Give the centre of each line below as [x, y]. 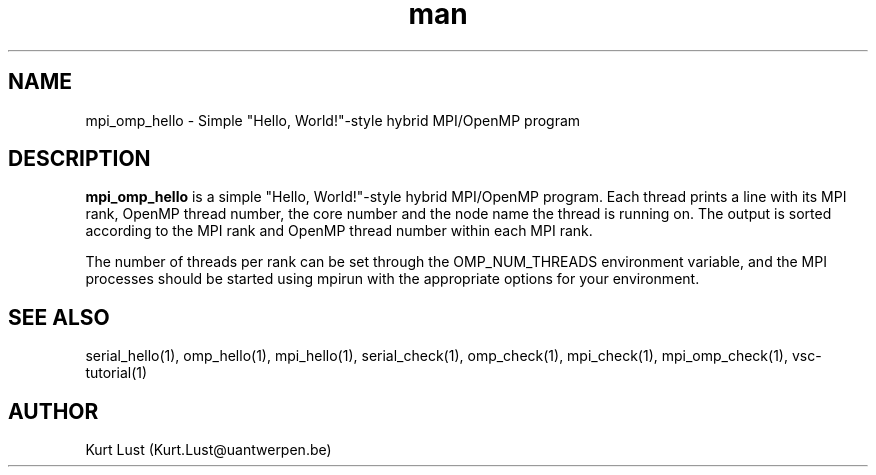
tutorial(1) [116, 373]
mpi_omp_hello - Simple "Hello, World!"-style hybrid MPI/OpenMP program [333, 120]
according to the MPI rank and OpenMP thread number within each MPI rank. [339, 231]
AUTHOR [53, 411]
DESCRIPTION [79, 159]
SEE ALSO [59, 317]
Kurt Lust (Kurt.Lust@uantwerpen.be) [208, 450]
